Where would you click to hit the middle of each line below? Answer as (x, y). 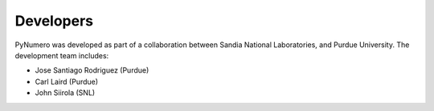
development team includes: (62, 55)
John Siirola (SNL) (65, 93)
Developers (54, 21)
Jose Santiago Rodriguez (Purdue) (92, 70)
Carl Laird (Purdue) (67, 81)
